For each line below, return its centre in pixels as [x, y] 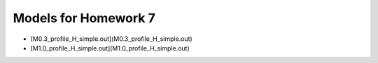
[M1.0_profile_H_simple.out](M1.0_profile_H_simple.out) [110, 48]
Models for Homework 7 [84, 18]
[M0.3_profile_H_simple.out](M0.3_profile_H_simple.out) [111, 39]
